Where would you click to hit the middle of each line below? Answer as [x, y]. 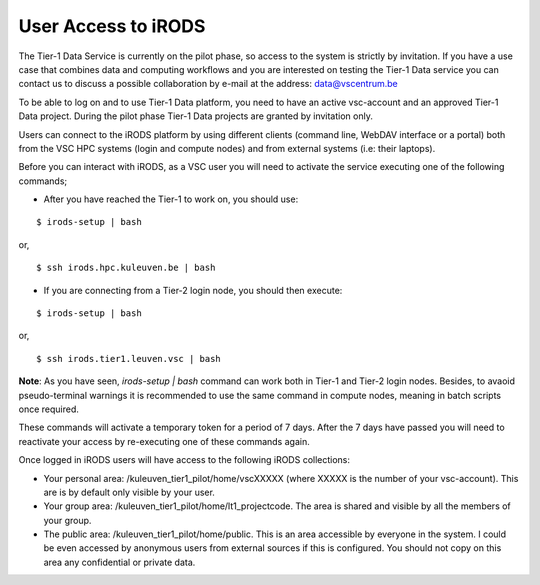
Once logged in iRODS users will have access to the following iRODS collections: [184, 460]
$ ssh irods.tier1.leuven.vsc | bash [129, 358]
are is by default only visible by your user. [129, 492]
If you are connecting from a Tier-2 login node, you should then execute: [193, 290]
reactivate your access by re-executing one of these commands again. [164, 441]
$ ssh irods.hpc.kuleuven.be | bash [126, 268]
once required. [49, 409]
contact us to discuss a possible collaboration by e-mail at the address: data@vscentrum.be [208, 84]
